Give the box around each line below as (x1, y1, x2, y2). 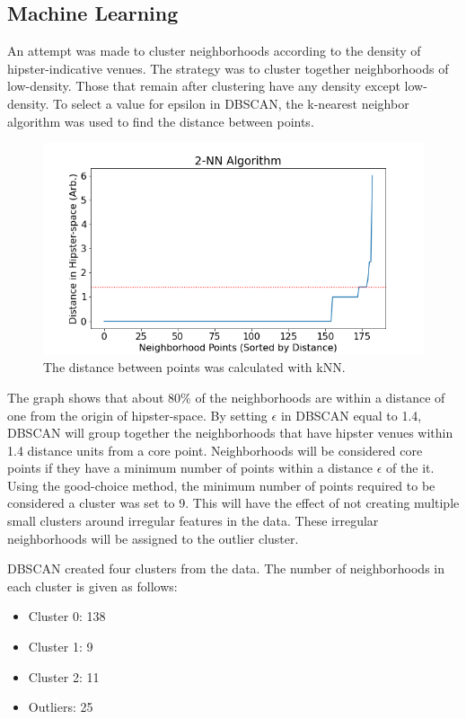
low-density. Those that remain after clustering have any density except (7, 76, 400, 95)
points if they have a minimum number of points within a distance (7, 458, 374, 477)
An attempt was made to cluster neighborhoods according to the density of (7, 41, 421, 60)
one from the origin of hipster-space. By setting (7, 405, 268, 424)
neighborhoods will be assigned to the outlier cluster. (7, 528, 299, 547)
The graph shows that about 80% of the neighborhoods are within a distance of (7, 387, 445, 406)
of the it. (386, 458, 435, 477)
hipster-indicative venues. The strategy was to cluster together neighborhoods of (7, 58, 449, 77)
